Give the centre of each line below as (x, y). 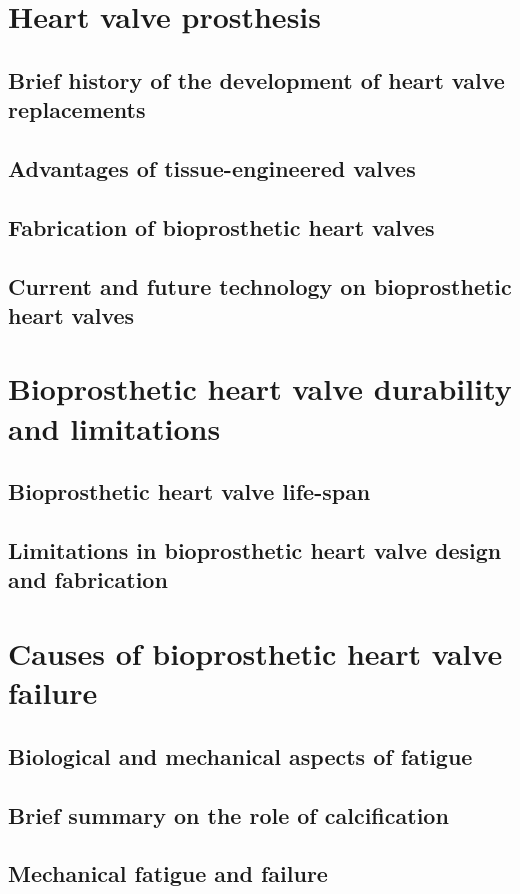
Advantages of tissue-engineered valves (212, 167)
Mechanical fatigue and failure (168, 873)
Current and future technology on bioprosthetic (260, 285)
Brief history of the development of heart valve (256, 79)
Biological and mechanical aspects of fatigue (240, 755)
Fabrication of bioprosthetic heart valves (221, 226)
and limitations (114, 427)
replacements (77, 109)
